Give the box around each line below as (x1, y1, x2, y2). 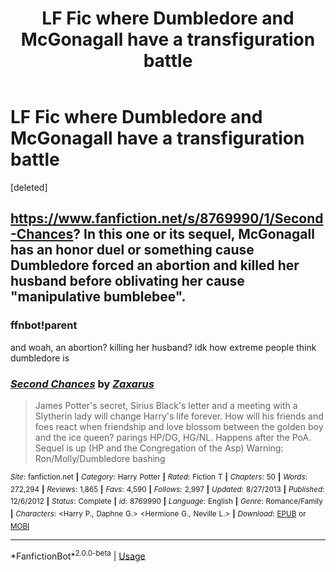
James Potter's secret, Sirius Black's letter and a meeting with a (34, 399, 298, 411)
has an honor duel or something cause (10, 242, 255, 259)
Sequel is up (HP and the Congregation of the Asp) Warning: (34, 442, 284, 454)
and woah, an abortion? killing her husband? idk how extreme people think (10, 341, 317, 353)
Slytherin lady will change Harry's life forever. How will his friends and (34, 410, 324, 422)
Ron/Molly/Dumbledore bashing (34, 452, 166, 464)
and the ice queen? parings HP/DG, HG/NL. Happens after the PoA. (34, 431, 312, 443)
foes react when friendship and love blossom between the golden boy (34, 420, 324, 432)
